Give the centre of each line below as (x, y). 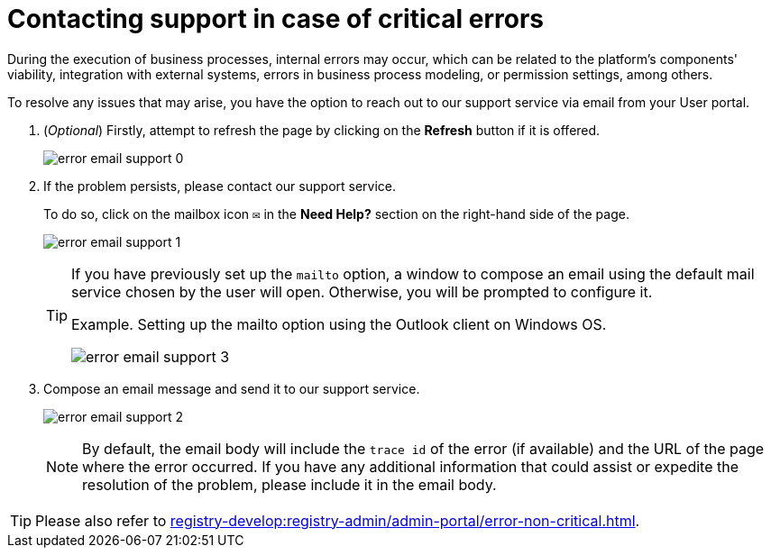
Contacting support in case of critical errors (275, 19)
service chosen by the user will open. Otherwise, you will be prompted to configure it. (362, 291)
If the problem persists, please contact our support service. (220, 186)
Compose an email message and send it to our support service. (232, 388)
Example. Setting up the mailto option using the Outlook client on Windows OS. (339, 324)
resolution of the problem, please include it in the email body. (289, 484)
